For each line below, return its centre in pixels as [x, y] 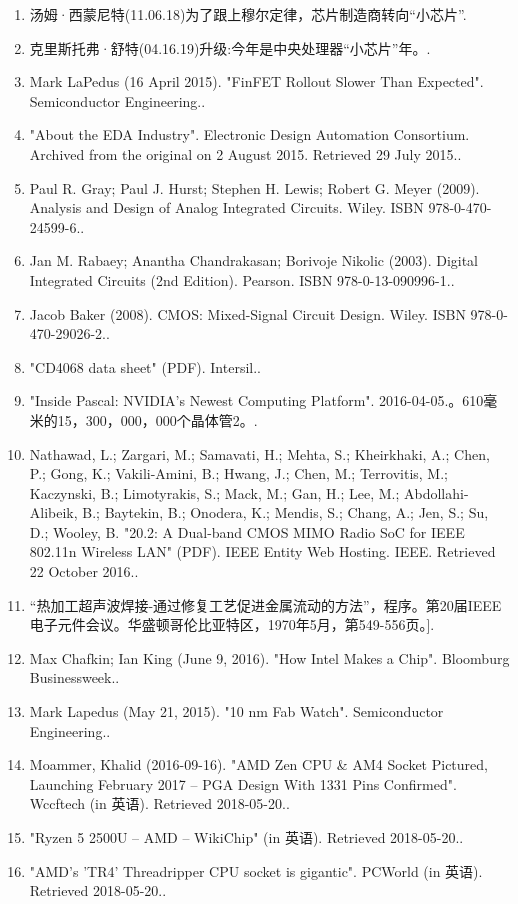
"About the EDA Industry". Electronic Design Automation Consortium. [249, 134]
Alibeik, [53, 512]
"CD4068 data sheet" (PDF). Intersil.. [145, 366]
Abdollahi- [436, 492]
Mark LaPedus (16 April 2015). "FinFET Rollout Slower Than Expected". [256, 81]
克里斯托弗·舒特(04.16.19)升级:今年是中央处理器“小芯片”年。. [230, 47]
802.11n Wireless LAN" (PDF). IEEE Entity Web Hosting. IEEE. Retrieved [262, 551]
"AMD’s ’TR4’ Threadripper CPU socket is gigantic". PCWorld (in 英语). [256, 870]
